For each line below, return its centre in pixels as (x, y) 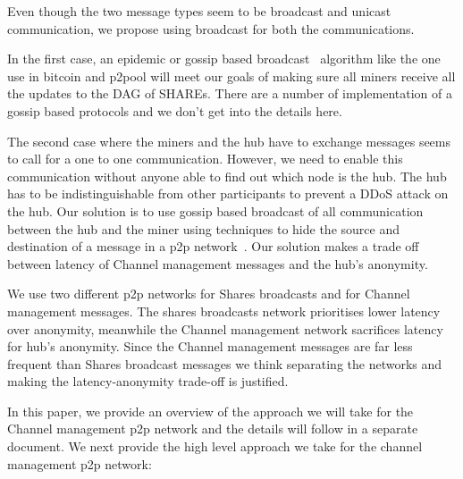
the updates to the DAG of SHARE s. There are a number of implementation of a (230, 93)
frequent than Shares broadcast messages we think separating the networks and (225, 363)
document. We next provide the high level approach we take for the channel (215, 446)
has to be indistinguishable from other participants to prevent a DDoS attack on (228, 193)
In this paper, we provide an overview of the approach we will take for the (210, 411)
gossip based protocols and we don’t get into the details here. (175, 110)
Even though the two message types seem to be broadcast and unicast (199, 11)
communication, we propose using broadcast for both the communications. (211, 28)
